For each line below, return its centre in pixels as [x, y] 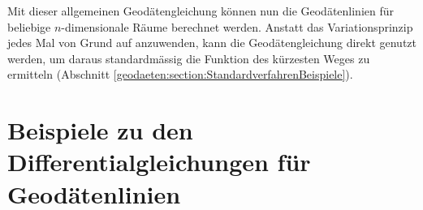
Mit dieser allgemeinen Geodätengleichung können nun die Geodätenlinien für [201, 11]
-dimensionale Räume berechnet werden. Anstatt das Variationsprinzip [237, 26]
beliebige [29, 26]
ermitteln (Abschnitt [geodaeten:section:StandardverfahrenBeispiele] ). [180, 74]
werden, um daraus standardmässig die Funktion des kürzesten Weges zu [189, 58]
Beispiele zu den [100, 130]
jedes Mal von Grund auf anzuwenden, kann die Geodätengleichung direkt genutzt [212, 43]
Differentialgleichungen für [159, 162]
